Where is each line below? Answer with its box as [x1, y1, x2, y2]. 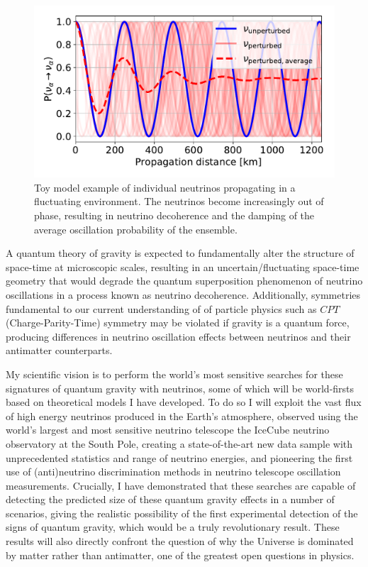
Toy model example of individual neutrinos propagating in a [34, 180, 296, 194]
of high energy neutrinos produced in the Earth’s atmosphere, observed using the [6, 408, 358, 423]
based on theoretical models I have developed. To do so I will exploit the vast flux [6, 395, 362, 409]
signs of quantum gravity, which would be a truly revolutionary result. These [6, 519, 340, 534]
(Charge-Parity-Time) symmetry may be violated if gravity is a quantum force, [6, 315, 350, 330]
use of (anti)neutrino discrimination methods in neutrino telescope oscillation [6, 464, 341, 479]
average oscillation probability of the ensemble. [34, 221, 238, 236]
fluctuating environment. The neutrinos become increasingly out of [34, 194, 324, 209]
